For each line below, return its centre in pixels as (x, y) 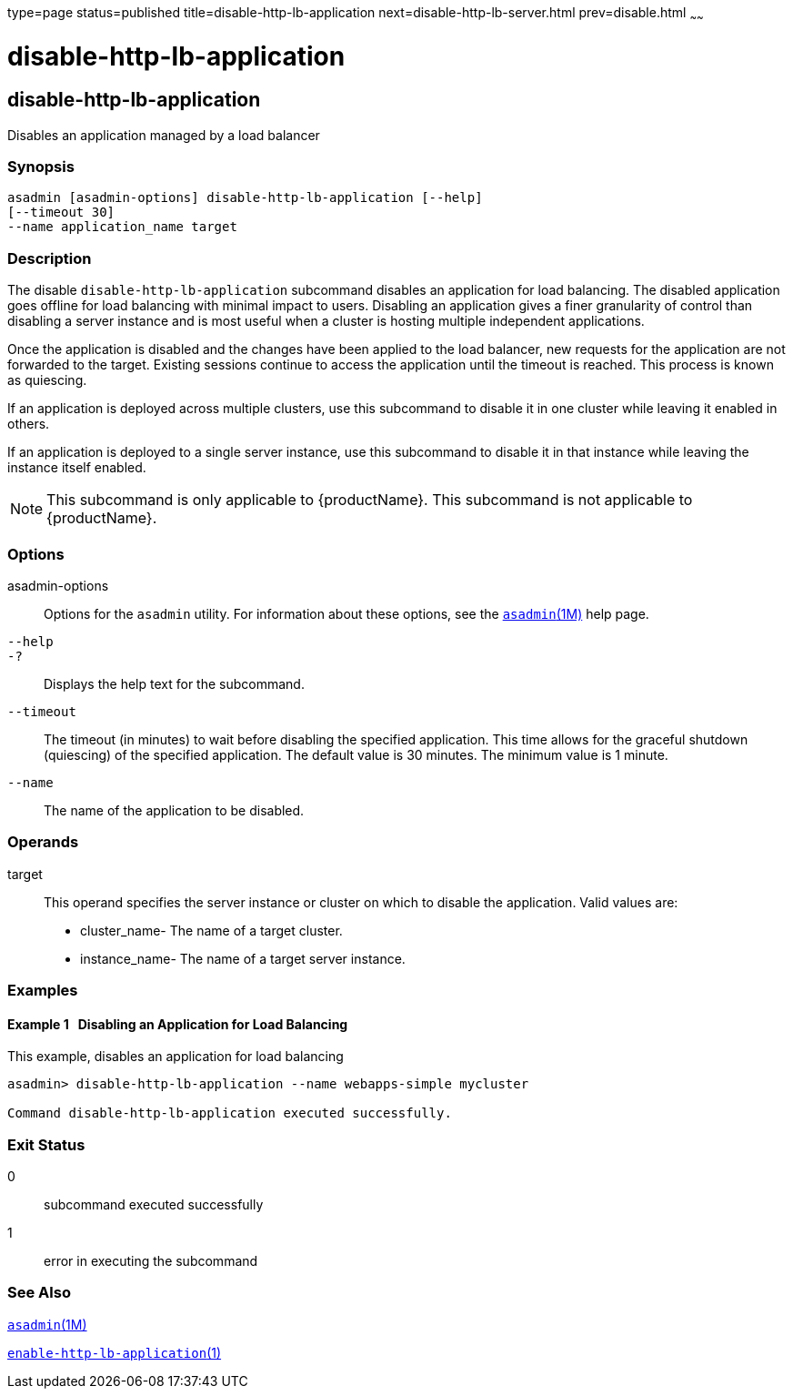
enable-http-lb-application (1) (115, 1352)
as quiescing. (47, 380)
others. (29, 424)
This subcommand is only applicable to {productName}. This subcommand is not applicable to (370, 500)
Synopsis (41, 167)
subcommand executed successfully (154, 1205)
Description (50, 258)
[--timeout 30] (61, 212)
